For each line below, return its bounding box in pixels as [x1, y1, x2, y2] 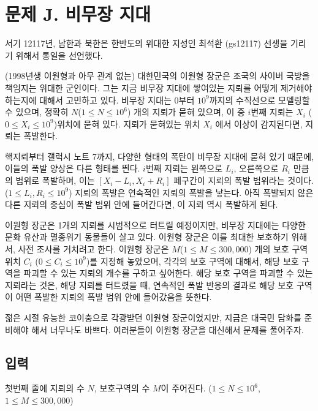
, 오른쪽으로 [233, 162, 279, 175]
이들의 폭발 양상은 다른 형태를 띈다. [5, 162, 140, 175]
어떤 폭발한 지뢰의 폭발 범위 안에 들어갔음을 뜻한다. [15, 290, 212, 303]
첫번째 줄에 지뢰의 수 [5, 382, 85, 394]
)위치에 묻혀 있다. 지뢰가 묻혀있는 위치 [53, 117, 200, 130]
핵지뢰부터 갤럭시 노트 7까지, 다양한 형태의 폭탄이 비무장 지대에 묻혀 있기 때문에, [5, 149, 314, 162]
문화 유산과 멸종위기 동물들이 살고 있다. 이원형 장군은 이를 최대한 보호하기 [5, 230, 289, 243]
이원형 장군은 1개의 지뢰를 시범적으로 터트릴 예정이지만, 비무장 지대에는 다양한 [5, 218, 306, 231]
